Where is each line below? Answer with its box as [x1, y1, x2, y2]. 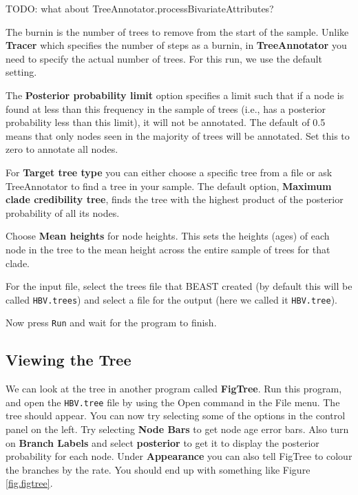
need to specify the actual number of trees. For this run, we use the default [6, 51, 322, 65]
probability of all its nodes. [6, 205, 120, 220]
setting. [6, 65, 37, 79]
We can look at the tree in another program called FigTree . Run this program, [6, 381, 342, 396]
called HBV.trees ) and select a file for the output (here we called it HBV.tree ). [6, 292, 337, 306]
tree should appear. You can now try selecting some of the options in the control [6, 408, 346, 423]
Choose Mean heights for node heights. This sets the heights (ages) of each [6, 229, 330, 243]
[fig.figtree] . [6, 476, 53, 490]
